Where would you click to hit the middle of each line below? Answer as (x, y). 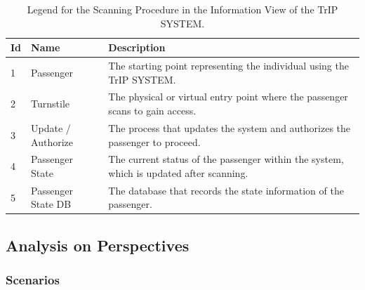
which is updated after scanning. (178, 172)
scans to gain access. (152, 111)
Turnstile (51, 104)
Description (137, 47)
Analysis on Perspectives (98, 245)
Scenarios (33, 280)
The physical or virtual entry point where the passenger (228, 97)
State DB (51, 204)
